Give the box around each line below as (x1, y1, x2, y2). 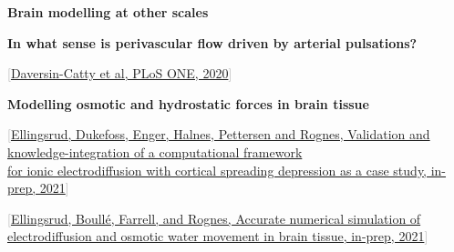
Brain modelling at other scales (7, 3, 209, 21)
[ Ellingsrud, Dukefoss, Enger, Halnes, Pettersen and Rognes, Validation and (7, 125, 430, 144)
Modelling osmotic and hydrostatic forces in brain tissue (7, 94, 369, 113)
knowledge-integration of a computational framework (7, 142, 303, 161)
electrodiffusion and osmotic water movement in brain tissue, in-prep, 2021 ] (7, 227, 428, 246)
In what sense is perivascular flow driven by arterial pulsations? (7, 33, 418, 52)
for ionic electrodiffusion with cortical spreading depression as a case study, (7, 160, 428, 179)
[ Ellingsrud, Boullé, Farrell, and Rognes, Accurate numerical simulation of (7, 208, 421, 227)
